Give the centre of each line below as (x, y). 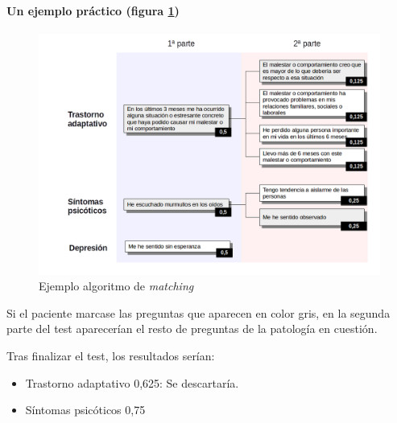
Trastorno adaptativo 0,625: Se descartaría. (132, 382)
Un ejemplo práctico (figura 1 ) (93, 10)
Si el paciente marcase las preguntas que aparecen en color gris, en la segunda (198, 312)
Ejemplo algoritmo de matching (116, 286)
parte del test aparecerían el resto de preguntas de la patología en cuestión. (192, 329)
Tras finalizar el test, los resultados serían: (111, 355)
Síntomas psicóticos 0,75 (85, 410)
